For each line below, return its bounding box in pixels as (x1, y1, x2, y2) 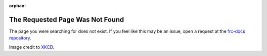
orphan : (9, 3, 26, 8)
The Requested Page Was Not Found (9, 15, 124, 24)
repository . (9, 35, 32, 41)
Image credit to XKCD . (9, 44, 54, 50)
